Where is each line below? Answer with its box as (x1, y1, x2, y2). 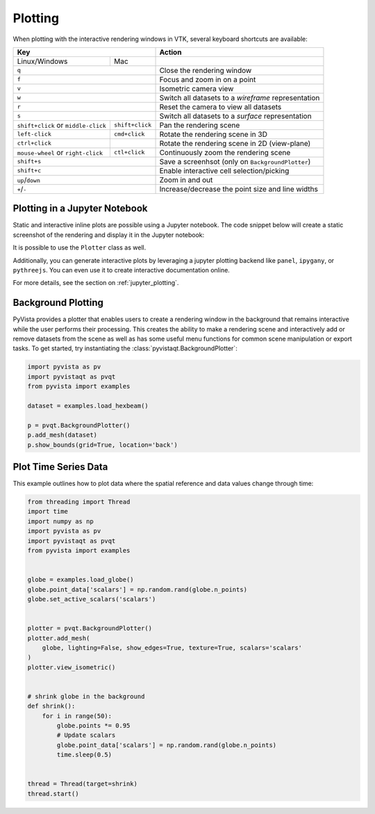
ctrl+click (17, 140, 52, 147)
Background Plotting (12, 297, 104, 309)
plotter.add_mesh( (27, 634, 90, 642)
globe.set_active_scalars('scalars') (27, 595, 156, 603)
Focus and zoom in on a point (159, 74, 256, 84)
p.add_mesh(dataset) (27, 431, 97, 439)
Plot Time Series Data (12, 461, 108, 473)
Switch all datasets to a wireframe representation (159, 92, 320, 102)
